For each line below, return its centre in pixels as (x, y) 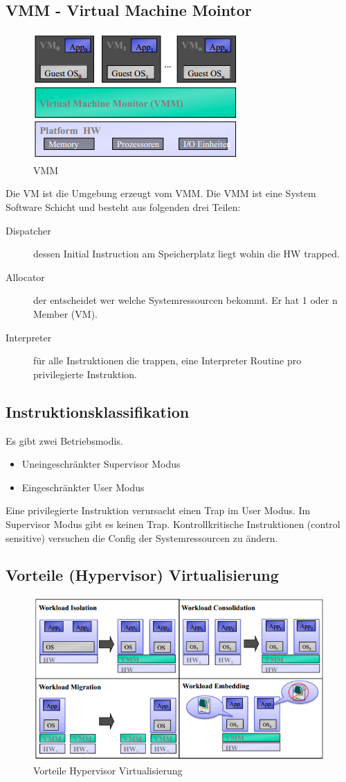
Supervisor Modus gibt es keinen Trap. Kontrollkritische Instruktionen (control (173, 524)
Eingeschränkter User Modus (83, 487)
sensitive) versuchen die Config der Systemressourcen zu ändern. (142, 537)
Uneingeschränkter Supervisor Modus (101, 464)
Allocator (25, 277)
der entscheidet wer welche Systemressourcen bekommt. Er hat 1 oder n (185, 300)
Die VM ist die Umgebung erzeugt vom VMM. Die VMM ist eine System (161, 193)
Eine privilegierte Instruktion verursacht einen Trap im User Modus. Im (158, 510)
